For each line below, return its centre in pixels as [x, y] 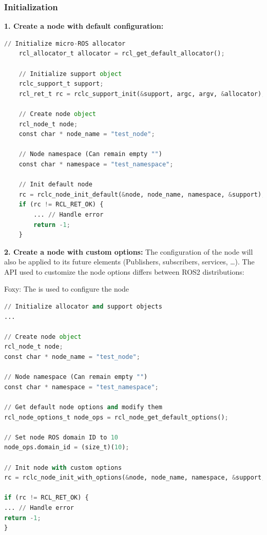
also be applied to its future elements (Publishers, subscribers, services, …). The [129, 262]
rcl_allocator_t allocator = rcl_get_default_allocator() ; [122, 54]
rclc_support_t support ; [61, 84]
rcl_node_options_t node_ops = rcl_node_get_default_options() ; [116, 417]
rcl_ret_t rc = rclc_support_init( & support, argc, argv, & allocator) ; [142, 94]
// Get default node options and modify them [83, 407]
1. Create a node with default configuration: [84, 26]
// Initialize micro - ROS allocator [65, 43]
